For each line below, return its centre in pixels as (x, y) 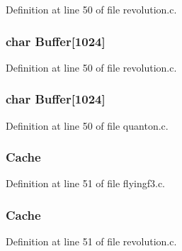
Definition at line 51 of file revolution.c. (91, 241)
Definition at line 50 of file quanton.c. (87, 125)
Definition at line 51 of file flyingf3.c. (86, 183)
